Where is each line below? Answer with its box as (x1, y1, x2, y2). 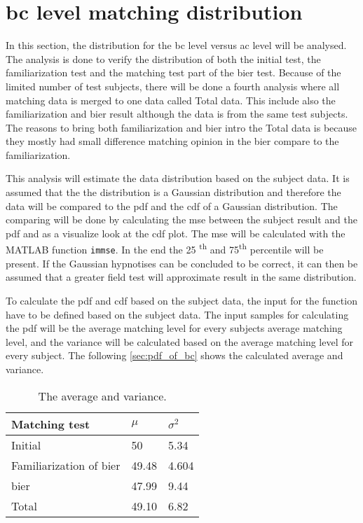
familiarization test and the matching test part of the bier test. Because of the (6, 65, 341, 80)
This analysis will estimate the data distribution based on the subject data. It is (6, 171, 350, 186)
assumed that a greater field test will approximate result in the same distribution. (6, 270, 357, 284)
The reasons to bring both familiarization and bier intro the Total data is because (6, 120, 357, 134)
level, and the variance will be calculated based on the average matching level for (6, 334, 353, 349)
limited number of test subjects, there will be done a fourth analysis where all (6, 78, 340, 93)
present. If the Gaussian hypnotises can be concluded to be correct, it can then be (6, 256, 358, 270)
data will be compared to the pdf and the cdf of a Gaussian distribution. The (6, 198, 338, 213)
